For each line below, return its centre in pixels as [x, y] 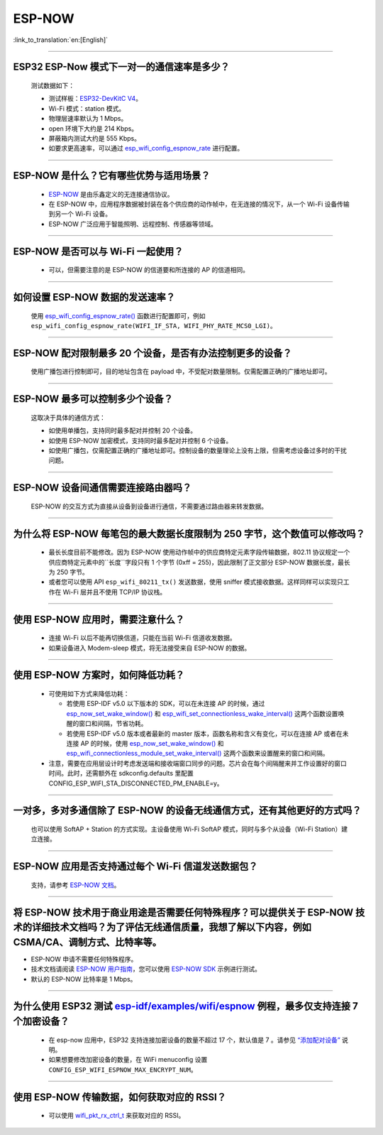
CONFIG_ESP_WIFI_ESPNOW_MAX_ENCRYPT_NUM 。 [123, 1070]
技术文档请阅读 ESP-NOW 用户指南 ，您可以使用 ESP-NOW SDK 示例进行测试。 [146, 969]
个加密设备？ [41, 1022]
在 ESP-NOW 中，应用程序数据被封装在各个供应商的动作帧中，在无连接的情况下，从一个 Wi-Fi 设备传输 [199, 204]
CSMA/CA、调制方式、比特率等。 [88, 942]
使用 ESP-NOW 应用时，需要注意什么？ [99, 619]
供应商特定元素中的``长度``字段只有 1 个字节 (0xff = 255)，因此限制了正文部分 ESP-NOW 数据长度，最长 [199, 562]
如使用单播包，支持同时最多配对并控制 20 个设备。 [123, 430]
